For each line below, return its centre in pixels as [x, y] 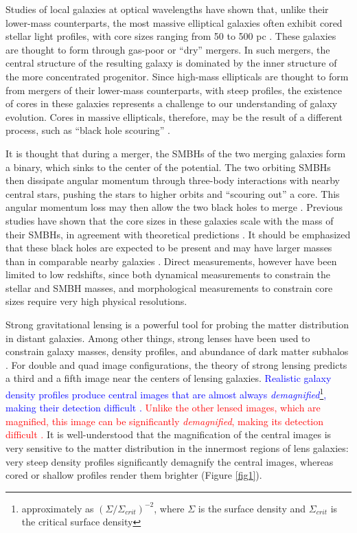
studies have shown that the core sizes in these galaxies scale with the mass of [170, 220]
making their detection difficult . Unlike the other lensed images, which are [163, 408]
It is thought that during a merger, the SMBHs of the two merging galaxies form [176, 153]
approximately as [58, 508]
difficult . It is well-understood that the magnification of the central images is [169, 434]
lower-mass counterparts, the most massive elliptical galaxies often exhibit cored [174, 22]
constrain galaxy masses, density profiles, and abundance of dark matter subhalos [177, 351]
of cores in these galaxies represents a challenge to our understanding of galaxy [172, 103]
